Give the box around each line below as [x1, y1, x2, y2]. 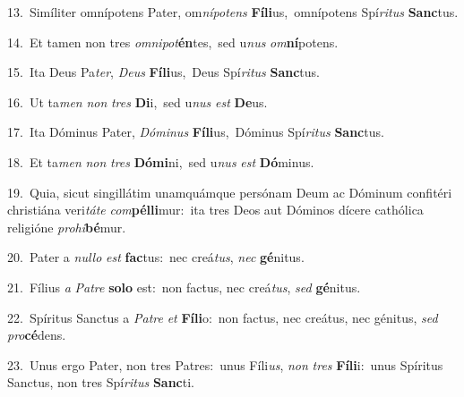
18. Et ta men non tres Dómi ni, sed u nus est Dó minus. [7, 152, 314, 171]
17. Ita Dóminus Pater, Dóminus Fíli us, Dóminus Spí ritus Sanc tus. [7, 122, 384, 141]
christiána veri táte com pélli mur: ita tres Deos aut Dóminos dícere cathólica [7, 200, 424, 219]
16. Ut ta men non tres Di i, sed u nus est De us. [7, 92, 268, 111]
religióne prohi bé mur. [7, 217, 126, 236]
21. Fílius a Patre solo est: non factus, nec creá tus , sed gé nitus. [7, 277, 361, 296]
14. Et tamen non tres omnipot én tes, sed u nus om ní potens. [7, 32, 339, 51]
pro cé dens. [7, 325, 66, 344]
